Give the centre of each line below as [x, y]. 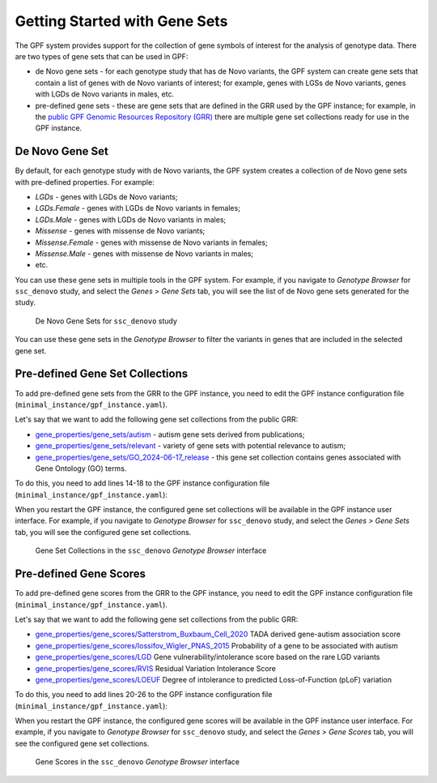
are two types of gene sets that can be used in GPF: [102, 56]
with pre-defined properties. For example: [85, 182]
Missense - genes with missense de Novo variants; [120, 231]
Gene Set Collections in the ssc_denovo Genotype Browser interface [151, 550]
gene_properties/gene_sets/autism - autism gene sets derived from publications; [170, 434]
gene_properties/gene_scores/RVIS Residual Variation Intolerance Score [156, 668]
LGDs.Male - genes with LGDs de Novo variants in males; [131, 220]
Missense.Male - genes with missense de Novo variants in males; [144, 253]
